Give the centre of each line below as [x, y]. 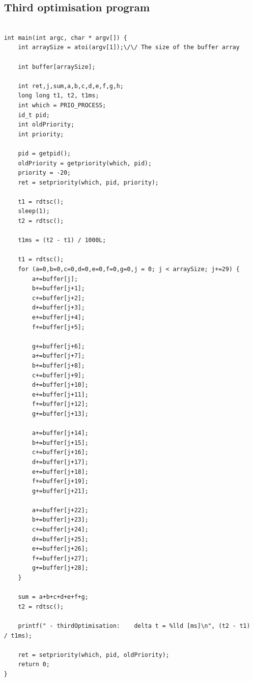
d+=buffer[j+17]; [60, 462]
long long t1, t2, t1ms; [58, 96]
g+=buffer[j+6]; [58, 346]
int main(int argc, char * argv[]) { [66, 38]
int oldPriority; [46, 125]
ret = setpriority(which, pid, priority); [88, 182]
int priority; [41, 134]
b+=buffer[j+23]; [60, 520]
